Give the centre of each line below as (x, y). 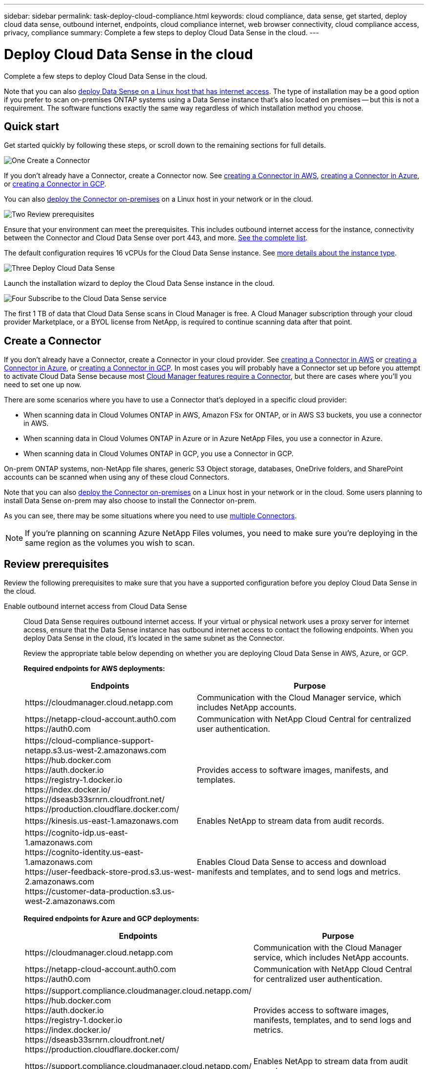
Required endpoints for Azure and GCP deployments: (111, 919)
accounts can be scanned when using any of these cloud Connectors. (117, 477)
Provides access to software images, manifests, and (293, 770)
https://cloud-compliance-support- (89, 741)
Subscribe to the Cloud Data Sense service (97, 299)
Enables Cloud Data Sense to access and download (292, 862)
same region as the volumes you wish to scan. (110, 543)
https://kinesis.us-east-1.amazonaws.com (102, 821)
